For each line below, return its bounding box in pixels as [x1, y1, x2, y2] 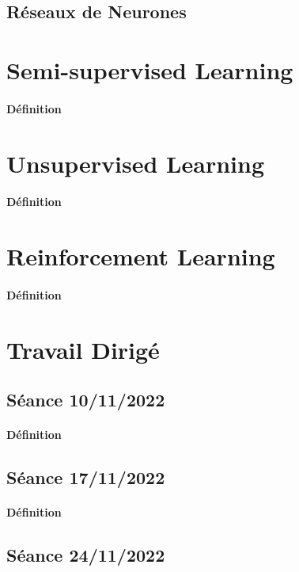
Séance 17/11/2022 [6, 465, 165, 490]
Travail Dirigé [6, 333, 160, 365]
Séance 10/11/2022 [6, 387, 165, 412]
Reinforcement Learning [6, 240, 275, 273]
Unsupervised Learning [6, 147, 264, 179]
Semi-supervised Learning [6, 53, 293, 86]
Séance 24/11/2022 [6, 543, 165, 567]
